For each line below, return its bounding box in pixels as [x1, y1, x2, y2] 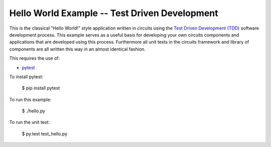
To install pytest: [9, 73, 44, 80]
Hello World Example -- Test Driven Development [9, 8, 218, 19]
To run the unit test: [9, 119, 50, 125]
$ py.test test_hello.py [22, 130, 68, 136]
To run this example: [9, 96, 52, 102]
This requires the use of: [9, 55, 60, 61]
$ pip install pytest [22, 85, 60, 91]
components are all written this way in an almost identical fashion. [9, 46, 146, 52]
